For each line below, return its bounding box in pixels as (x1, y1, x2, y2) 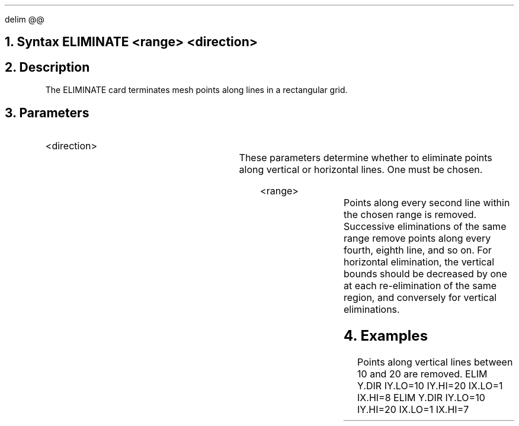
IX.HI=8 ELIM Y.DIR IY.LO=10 (357, 391, 485, 403)
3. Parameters (5, 105, 89, 120)
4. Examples (344, 327, 428, 345)
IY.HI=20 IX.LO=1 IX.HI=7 (357, 403, 469, 415)
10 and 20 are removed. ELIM (357, 367, 488, 380)
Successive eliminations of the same (344, 220, 507, 233)
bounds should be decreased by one (344, 268, 507, 280)
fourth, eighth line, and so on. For (344, 244, 492, 257)
